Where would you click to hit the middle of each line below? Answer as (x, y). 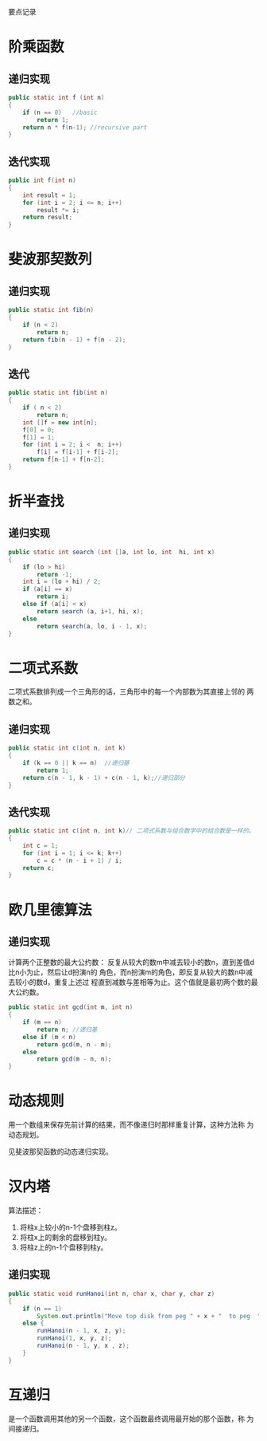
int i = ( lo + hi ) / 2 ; (62, 582)
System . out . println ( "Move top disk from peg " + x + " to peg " (149, 1316)
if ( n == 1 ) (42, 1309)
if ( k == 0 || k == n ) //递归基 (76, 763)
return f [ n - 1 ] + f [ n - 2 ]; (64, 460)
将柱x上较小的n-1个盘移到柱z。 (70, 1227)
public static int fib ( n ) (51, 310)
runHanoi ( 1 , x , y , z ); (74, 1338)
